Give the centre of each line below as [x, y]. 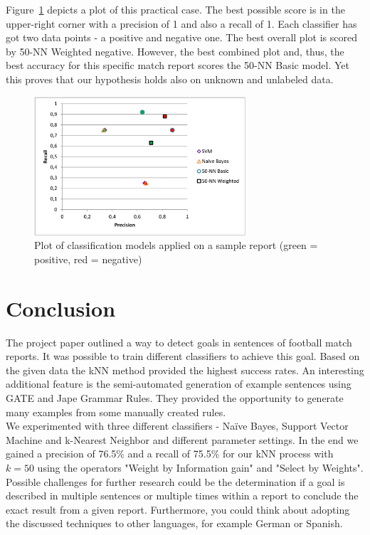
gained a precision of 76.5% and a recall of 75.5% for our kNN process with [170, 454]
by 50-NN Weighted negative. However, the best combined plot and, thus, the [175, 51]
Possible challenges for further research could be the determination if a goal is [175, 481]
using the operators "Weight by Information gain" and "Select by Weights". [200, 468]
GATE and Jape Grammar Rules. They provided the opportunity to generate [175, 398]
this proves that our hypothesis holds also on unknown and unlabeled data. [170, 79]
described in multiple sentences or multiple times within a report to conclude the [182, 496]
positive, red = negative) [88, 259]
